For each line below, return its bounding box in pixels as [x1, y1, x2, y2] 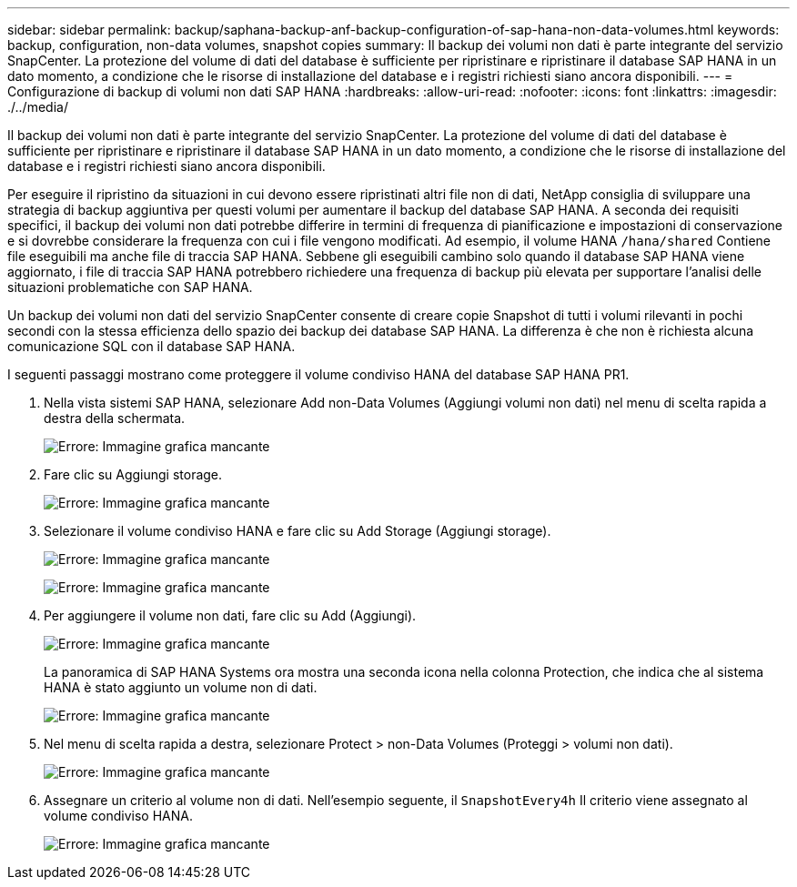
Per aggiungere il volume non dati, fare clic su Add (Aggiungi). [44, 608, 417, 623]
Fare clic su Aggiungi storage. [44, 467, 223, 482]
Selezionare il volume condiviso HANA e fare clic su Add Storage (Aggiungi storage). [44, 523, 551, 539]
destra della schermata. [44, 410, 186, 426]
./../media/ [7, 99, 68, 115]
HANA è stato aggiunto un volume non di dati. [44, 680, 318, 695]
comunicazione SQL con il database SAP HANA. [7, 338, 296, 354]
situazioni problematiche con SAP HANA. [7, 279, 253, 295]
